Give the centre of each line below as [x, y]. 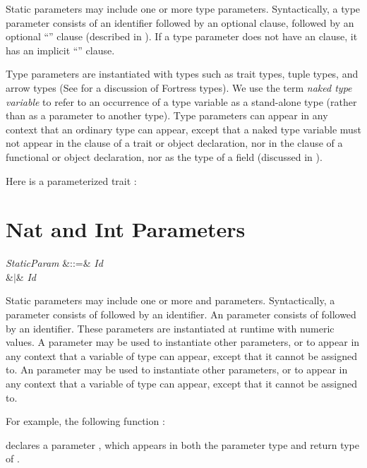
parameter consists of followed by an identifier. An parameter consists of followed [181, 314]
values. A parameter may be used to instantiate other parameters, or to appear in [183, 342]
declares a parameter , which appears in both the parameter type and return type [182, 444]
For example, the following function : [85, 421]
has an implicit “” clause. [60, 50]
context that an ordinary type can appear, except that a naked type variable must [183, 129]
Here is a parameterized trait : [71, 180]
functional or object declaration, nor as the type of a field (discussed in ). [164, 156]
